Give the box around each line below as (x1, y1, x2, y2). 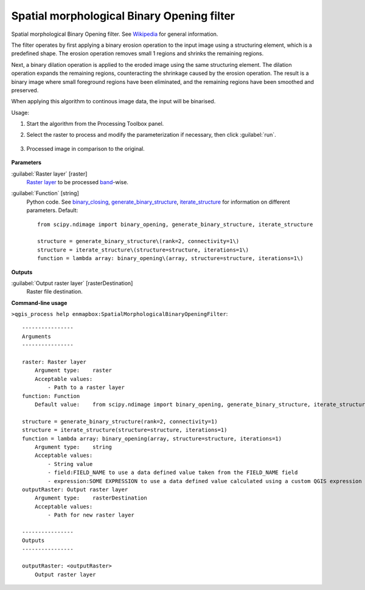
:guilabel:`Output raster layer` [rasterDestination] (11, 280, 133, 287)
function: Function (22, 393, 80, 399)
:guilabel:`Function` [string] (11, 190, 79, 197)
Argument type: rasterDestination (34, 495, 147, 501)
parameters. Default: (26, 207, 78, 214)
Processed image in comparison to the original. (26, 145, 145, 152)
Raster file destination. (26, 288, 83, 295)
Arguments (22, 333, 51, 340)
